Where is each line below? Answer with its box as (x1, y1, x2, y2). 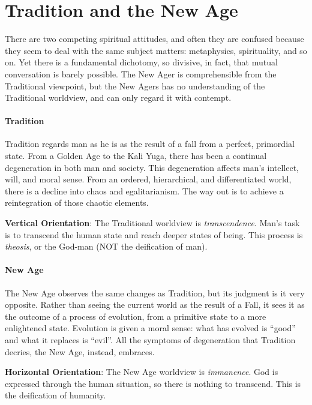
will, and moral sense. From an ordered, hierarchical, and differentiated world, (5, 173, 292, 185)
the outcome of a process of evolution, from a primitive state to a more (5, 310, 266, 322)
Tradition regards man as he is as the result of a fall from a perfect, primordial (5, 137, 295, 150)
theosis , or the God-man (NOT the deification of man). (5, 240, 208, 253)
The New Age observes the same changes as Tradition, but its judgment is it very (5, 286, 305, 299)
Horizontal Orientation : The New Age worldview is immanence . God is (5, 365, 278, 378)
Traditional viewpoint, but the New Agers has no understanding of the (5, 79, 265, 92)
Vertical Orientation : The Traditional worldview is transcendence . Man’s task (5, 217, 300, 229)
